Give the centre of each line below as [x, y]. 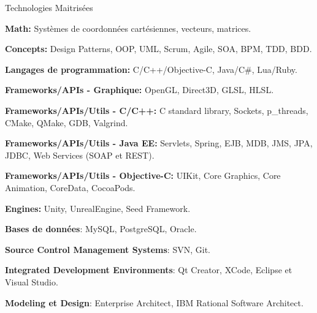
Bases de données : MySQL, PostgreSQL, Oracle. [101, 229]
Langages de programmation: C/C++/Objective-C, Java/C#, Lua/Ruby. [151, 69]
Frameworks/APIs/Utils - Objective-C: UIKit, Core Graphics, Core [143, 175]
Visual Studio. [32, 281]
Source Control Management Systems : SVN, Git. [108, 249]
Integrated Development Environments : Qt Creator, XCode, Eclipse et [149, 270]
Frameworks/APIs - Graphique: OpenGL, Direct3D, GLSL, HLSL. [139, 90]
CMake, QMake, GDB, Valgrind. [67, 122]
